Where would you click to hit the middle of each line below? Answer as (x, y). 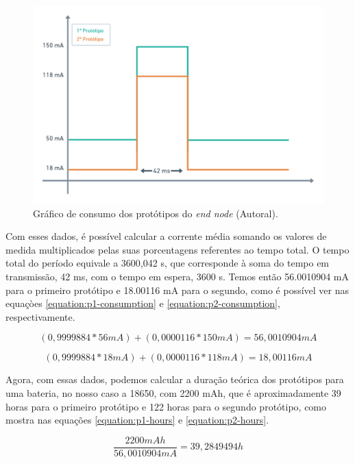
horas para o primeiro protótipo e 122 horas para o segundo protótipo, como (166, 406)
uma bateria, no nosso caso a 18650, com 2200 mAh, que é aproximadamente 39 (173, 392)
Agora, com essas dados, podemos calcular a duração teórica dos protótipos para (175, 379)
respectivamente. (40, 316)
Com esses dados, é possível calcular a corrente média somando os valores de (166, 236)
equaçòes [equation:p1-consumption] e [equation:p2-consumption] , (143, 303)
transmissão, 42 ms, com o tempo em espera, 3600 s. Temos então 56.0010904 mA (177, 276)
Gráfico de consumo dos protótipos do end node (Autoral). (156, 213)
